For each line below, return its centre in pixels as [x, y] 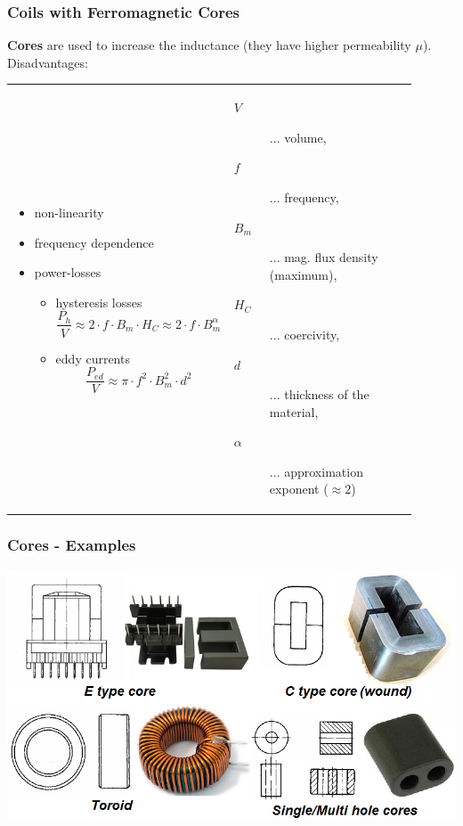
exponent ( [299, 489]
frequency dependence [94, 242]
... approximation [316, 471]
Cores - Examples [72, 545]
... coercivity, [305, 334]
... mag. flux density [324, 257]
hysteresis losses [99, 302]
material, [294, 411]
